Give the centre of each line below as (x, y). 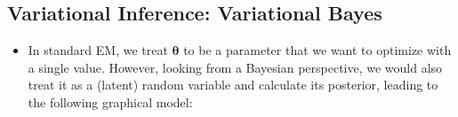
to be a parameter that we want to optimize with (317, 50)
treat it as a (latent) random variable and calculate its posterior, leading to (233, 85)
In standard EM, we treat (98, 50)
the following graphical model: (110, 101)
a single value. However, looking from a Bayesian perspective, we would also (235, 67)
